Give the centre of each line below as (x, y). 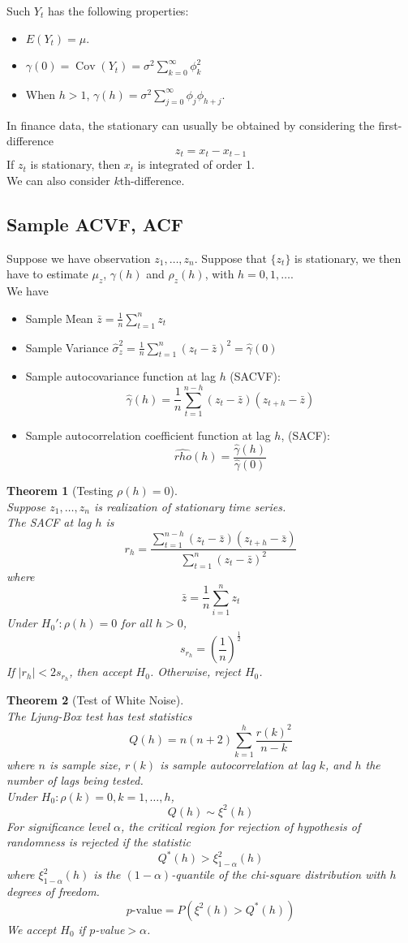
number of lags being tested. (75, 780)
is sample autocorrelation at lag (238, 764)
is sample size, (85, 764)
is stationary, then (75, 164)
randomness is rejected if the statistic (99, 842)
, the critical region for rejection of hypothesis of (241, 826)
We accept (32, 929)
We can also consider (58, 181)
